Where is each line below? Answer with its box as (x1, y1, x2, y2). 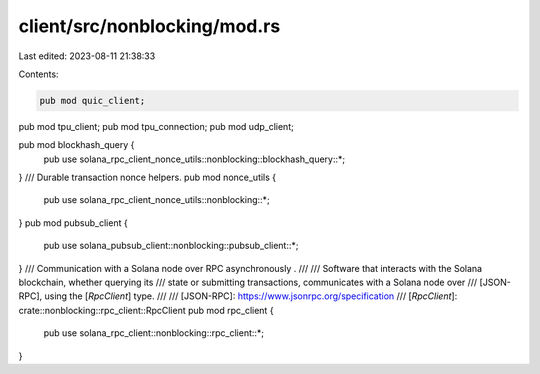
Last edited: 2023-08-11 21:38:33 (18, 50, 156, 62)
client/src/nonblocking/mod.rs (18, 15, 281, 37)
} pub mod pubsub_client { (18, 216, 129, 229)
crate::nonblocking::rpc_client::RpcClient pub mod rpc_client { (18, 304, 274, 316)
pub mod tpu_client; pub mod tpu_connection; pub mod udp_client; (18, 120, 294, 132)
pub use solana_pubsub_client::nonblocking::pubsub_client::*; (43, 240, 299, 252)
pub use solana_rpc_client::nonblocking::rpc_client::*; (43, 327, 265, 339)
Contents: (18, 68, 59, 80)
